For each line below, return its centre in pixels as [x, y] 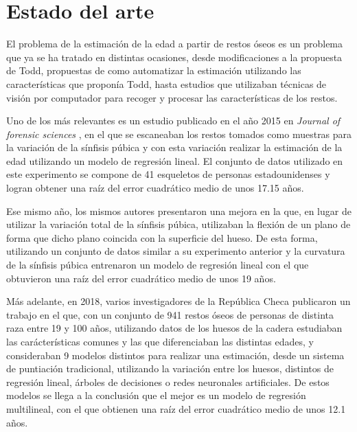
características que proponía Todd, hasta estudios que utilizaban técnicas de [166, 83]
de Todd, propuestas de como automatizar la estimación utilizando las [154, 70]
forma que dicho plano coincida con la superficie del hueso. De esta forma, [162, 237]
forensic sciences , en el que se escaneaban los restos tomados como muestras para [179, 134]
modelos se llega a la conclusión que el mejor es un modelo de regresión [156, 395]
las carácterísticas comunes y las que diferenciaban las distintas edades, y [160, 341]
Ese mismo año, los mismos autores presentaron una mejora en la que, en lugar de [179, 211]
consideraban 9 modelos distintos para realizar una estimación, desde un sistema [175, 355]
